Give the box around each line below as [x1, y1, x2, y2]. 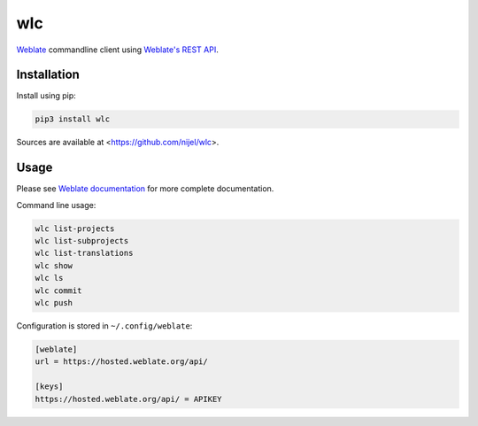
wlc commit [35, 285, 82, 296]
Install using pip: [16, 90, 77, 101]
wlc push [35, 298, 73, 308]
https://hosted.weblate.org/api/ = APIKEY [35, 394, 222, 404]
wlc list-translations [35, 248, 134, 259]
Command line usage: [16, 199, 96, 210]
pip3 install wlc [35, 114, 111, 124]
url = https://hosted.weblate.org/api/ [35, 357, 208, 367]
